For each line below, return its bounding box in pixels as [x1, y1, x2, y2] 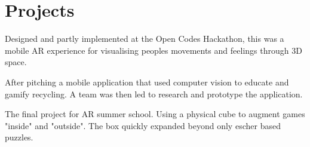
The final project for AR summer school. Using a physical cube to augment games [5, 108, 305, 120]
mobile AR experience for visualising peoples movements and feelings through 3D [5, 44, 302, 56]
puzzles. [5, 131, 33, 143]
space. [5, 56, 27, 68]
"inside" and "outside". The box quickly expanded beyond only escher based [5, 119, 281, 131]
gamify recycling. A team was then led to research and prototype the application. [5, 87, 303, 100]
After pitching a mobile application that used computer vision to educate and [5, 75, 289, 88]
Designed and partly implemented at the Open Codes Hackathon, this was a [5, 32, 284, 45]
